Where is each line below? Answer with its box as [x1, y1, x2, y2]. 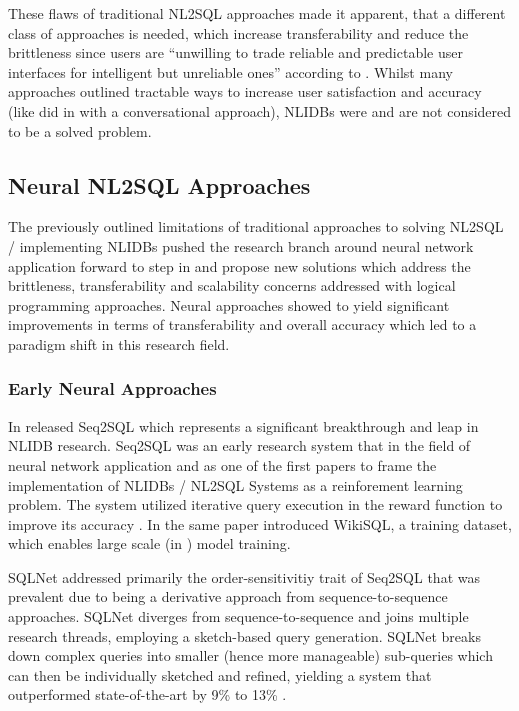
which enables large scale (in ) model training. [8, 533, 291, 554]
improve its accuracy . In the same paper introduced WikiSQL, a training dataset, [8, 513, 512, 534]
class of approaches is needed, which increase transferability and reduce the [8, 22, 469, 43]
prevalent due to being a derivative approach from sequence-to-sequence [8, 586, 448, 607]
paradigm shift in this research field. [8, 333, 230, 354]
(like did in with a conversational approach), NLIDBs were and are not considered [8, 100, 512, 121]
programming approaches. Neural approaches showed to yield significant [8, 294, 450, 315]
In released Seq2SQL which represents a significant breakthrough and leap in [8, 415, 479, 436]
